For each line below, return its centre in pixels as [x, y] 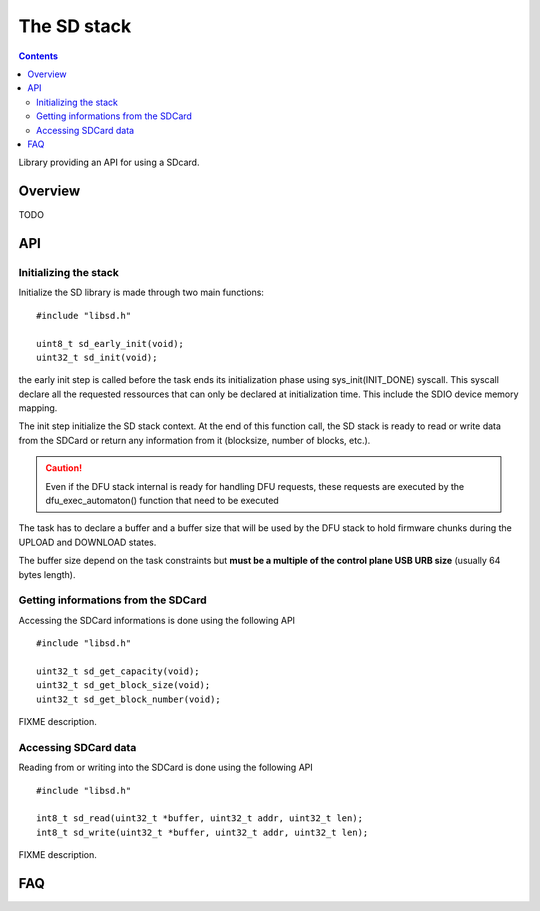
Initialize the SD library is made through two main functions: [141, 292]
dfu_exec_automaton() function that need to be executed [162, 501]
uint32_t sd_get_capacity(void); [118, 671]
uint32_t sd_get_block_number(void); [129, 699]
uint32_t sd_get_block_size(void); [123, 685]
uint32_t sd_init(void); [97, 357]
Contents [38, 56]
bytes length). [47, 574]
